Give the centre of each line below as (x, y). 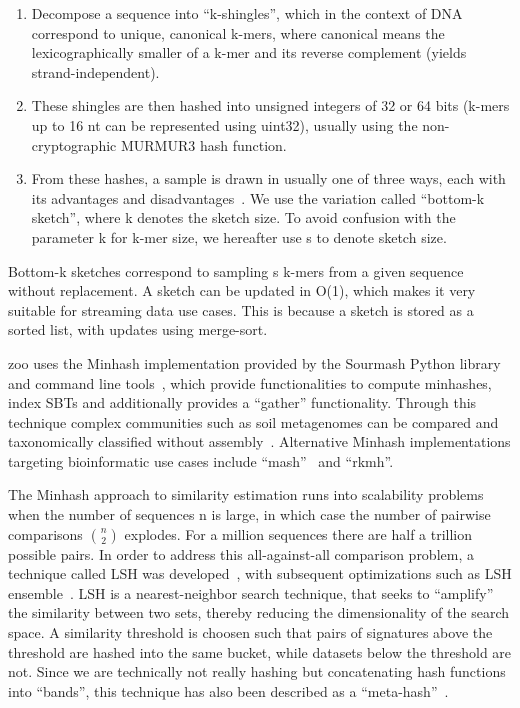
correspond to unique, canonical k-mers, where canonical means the (238, 32)
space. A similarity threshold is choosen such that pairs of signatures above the (250, 632)
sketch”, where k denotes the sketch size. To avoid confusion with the (243, 217)
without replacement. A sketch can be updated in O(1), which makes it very (242, 290)
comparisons (45, 533)
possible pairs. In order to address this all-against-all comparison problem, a (241, 553)
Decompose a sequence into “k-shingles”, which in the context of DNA (247, 13)
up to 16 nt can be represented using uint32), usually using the (224, 124)
